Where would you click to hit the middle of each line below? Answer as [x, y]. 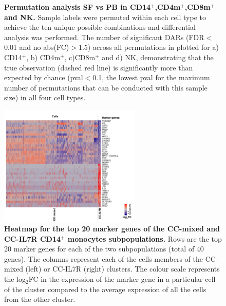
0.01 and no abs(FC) [37, 47]
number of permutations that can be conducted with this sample [106, 87]
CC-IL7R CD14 [32, 238]
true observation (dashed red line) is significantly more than [99, 67]
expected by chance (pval [44, 77]
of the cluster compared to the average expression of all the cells [105, 289]
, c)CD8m [80, 57]
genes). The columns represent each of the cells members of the [103, 258]
